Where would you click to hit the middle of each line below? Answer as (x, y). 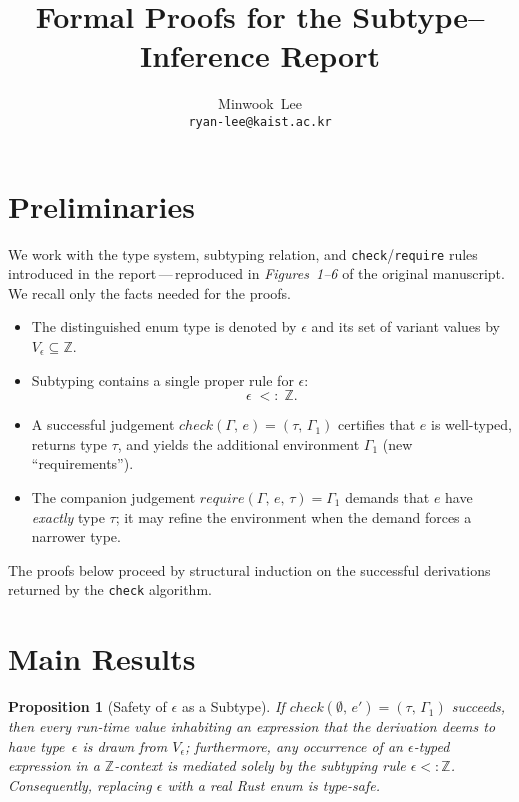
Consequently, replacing (80, 784)
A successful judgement (103, 424)
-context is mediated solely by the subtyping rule (260, 765)
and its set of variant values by (405, 326)
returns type (69, 443)
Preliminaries (101, 205)
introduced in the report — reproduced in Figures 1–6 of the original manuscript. (256, 273)
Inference (205, 55)
